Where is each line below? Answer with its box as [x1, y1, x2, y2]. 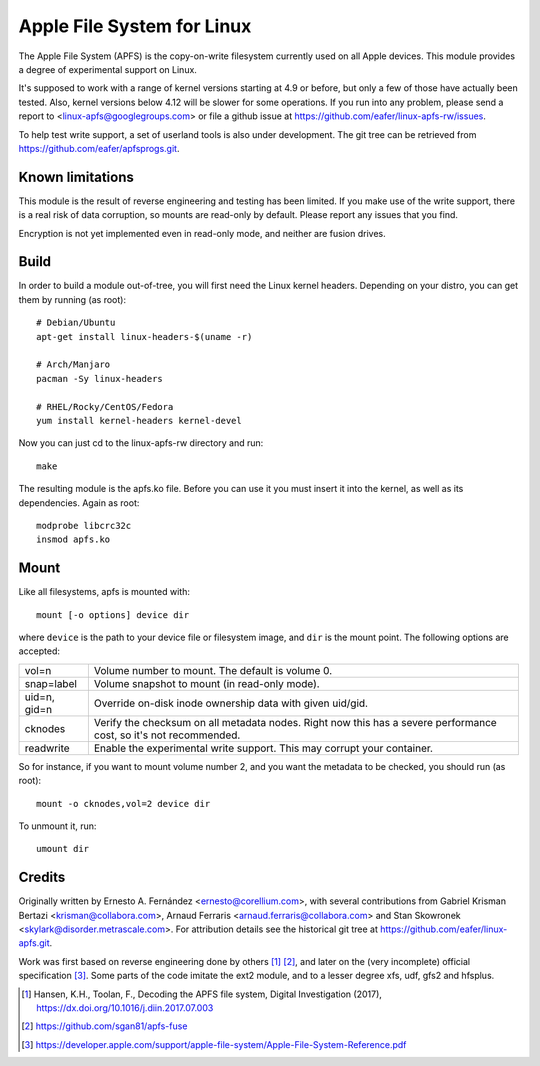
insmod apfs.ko [36, 534, 111, 545]
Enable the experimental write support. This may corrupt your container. [93, 741, 434, 755]
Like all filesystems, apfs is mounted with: [18, 586, 190, 598]
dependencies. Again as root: [18, 496, 140, 509]
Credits [18, 869, 66, 886]
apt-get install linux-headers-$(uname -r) [36, 331, 253, 342]
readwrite [24, 741, 70, 755]
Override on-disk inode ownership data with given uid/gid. [93, 696, 369, 710]
